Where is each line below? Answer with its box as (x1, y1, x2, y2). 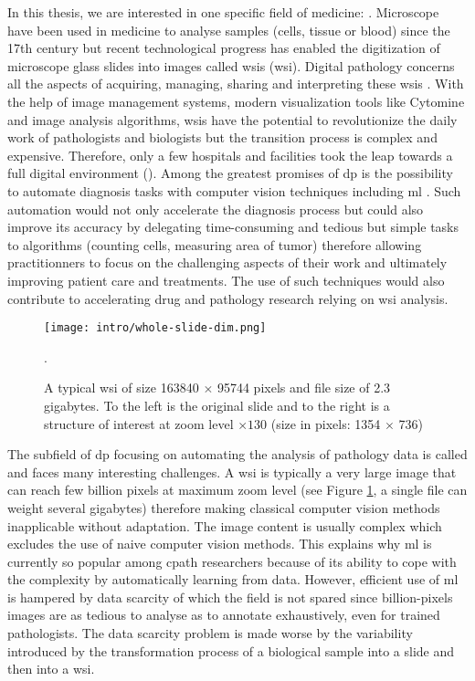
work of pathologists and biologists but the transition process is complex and (7, 128, 438, 147)
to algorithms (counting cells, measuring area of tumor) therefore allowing (7, 235, 422, 254)
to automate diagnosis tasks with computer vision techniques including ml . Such (7, 181, 461, 200)
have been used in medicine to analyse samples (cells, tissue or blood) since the (7, 20, 450, 39)
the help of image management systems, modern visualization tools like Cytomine (7, 91, 465, 110)
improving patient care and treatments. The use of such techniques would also (7, 270, 445, 289)
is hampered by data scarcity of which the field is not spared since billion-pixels (7, 587, 453, 606)
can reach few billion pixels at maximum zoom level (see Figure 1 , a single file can (7, 480, 468, 499)
